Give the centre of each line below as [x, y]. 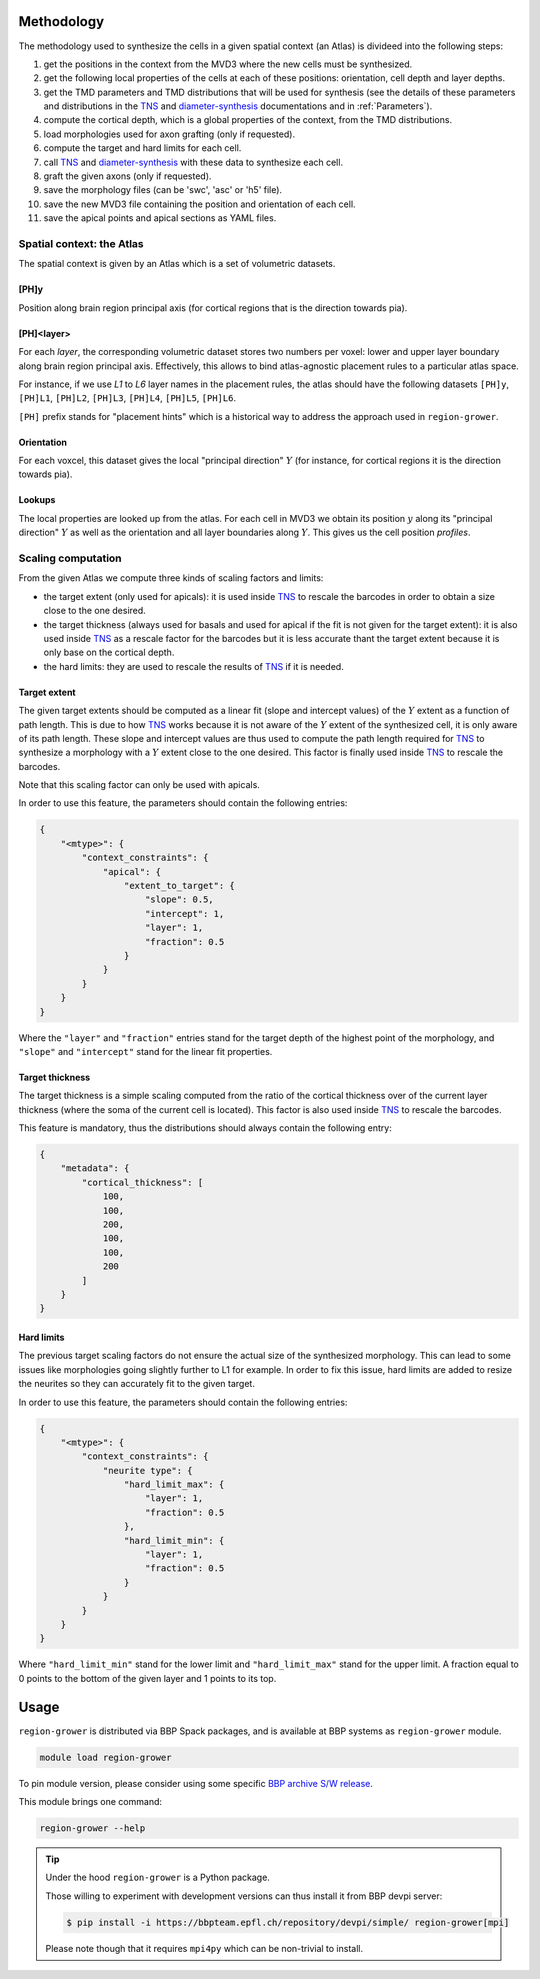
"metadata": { [95, 1168]
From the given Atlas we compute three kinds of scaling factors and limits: [171, 578]
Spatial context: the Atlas [81, 243]
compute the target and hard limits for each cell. [142, 148]
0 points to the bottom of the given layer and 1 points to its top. [147, 1678]
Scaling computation [70, 558]
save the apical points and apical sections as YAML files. [160, 218]
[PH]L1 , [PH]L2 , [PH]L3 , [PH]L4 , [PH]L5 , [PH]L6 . [127, 398]
